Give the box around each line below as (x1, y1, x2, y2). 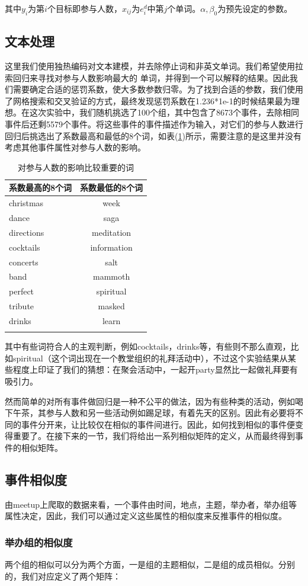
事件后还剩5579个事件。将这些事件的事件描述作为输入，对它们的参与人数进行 (5, 117, 303, 130)
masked (98, 300, 125, 312)
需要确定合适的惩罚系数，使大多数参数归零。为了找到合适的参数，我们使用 (12, 83, 303, 95)
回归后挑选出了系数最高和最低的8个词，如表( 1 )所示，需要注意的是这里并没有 (5, 129, 301, 142)
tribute (9, 300, 34, 312)
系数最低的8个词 (80, 181, 143, 194)
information (90, 241, 133, 253)
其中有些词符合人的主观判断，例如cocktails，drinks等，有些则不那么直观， (5, 340, 291, 353)
